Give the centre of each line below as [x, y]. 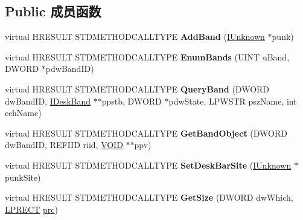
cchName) [23, 113]
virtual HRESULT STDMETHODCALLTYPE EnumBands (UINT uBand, [147, 57]
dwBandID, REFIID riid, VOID [64, 145]
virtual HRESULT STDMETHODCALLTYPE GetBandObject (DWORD [146, 133]
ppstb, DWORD [132, 101]
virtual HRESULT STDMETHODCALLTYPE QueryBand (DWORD [137, 89]
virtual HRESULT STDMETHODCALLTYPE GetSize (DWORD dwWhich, [149, 197]
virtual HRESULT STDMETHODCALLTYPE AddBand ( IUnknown [135, 37]
